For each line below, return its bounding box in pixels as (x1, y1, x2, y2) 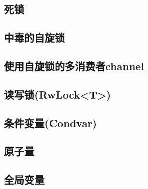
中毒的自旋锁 (4, 30, 65, 45)
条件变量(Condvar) (4, 115, 97, 130)
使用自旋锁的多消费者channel (4, 58, 144, 73)
